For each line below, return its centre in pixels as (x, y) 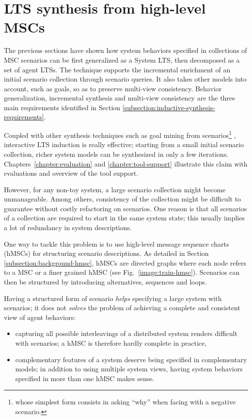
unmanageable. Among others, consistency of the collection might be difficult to (123, 199)
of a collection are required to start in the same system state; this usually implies (124, 218)
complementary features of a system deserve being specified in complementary (131, 359)
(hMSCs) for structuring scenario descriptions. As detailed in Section (106, 253)
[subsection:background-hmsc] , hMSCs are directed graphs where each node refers (125, 262)
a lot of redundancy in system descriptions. (68, 227)
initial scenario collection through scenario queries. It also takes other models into (125, 79)
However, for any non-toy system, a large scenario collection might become (115, 189)
